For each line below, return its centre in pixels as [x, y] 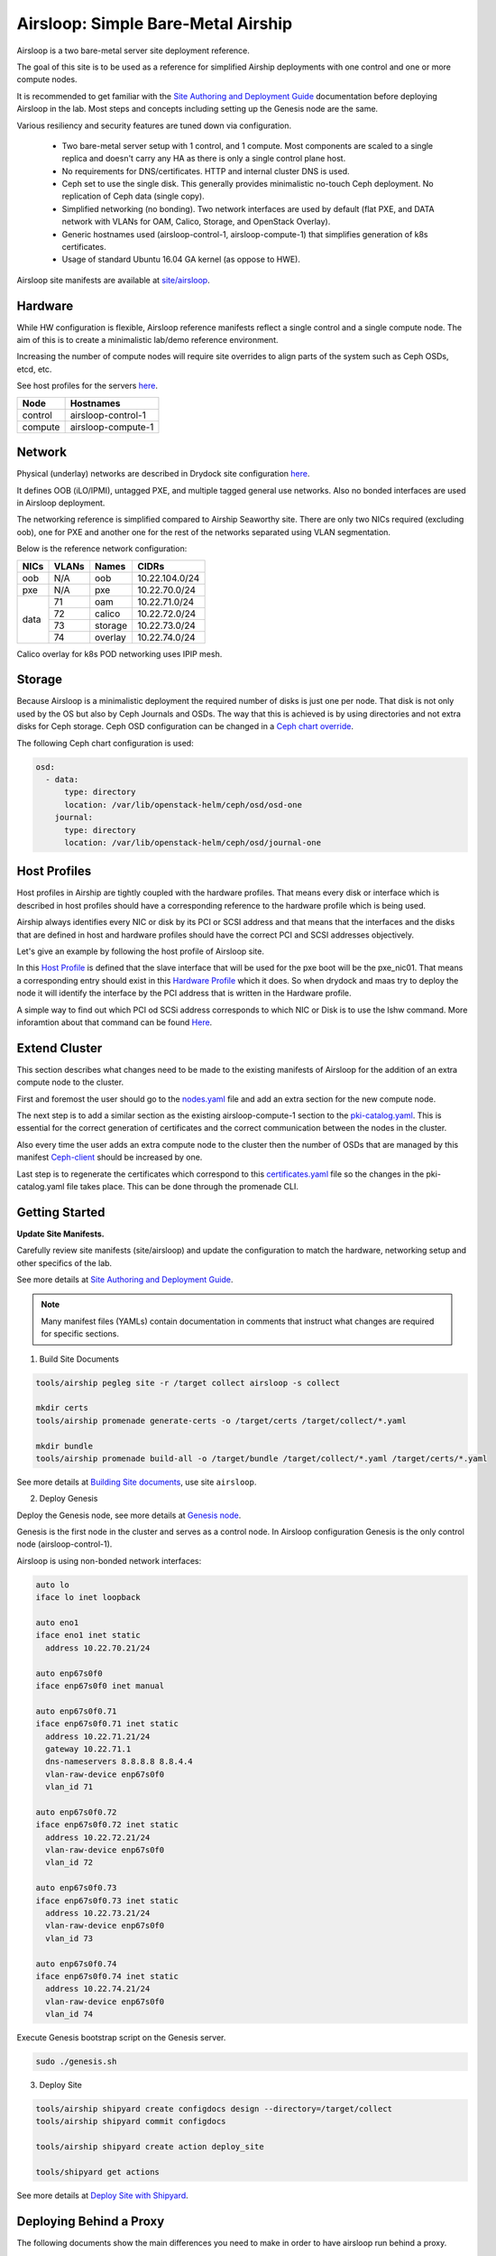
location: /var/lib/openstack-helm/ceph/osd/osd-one [183, 804]
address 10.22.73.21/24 [98, 1914]
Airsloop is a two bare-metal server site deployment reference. [133, 51]
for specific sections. [80, 1334]
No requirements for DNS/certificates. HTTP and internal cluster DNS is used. [206, 171]
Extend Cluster [60, 1048]
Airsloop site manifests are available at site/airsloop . [114, 280]
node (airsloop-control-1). [64, 1544]
